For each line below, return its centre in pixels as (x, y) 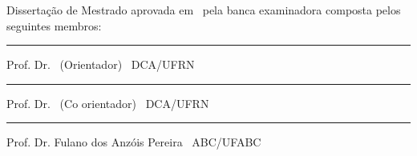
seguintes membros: (54, 25)
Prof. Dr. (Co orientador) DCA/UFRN (108, 103)
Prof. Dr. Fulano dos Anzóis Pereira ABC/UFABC (134, 142)
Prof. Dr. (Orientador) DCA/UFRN (101, 64)
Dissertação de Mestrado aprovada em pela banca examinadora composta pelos (204, 10)
